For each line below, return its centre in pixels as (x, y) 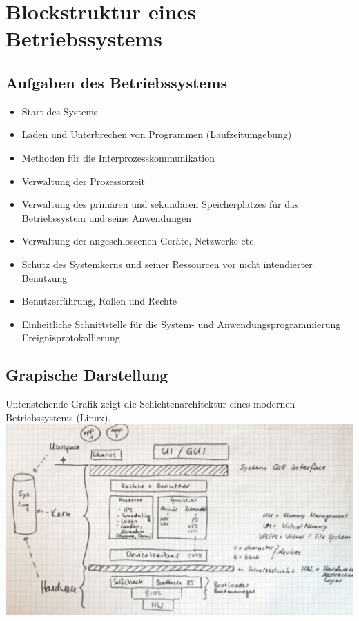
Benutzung (45, 277)
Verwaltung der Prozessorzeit (84, 181)
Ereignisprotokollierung (71, 337)
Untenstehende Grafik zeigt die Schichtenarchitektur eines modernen (151, 404)
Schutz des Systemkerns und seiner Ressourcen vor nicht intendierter (167, 264)
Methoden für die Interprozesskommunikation (118, 157)
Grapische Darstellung (87, 375)
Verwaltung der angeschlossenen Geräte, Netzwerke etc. (139, 241)
